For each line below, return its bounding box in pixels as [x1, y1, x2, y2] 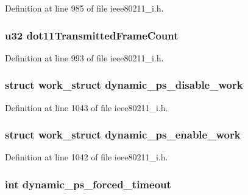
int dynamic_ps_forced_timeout [5, 176, 171, 191]
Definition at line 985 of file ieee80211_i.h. [5, 2, 164, 14]
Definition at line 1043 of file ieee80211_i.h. [5, 101, 168, 114]
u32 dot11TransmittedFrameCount [5, 27, 179, 43]
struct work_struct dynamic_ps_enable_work [5, 127, 241, 142]
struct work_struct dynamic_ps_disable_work [5, 77, 243, 92]
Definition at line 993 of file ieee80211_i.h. [5, 51, 164, 64]
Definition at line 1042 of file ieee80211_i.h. [5, 151, 168, 163]
